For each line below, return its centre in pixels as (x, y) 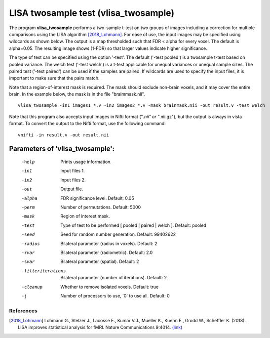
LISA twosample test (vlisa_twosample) (92, 13)
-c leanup (32, 287)
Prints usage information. (86, 162)
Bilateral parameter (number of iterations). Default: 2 (114, 278)
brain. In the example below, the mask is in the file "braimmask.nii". (77, 94)
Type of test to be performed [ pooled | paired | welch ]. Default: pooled (134, 225)
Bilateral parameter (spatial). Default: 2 (100, 261)
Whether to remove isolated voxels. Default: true (110, 287)
